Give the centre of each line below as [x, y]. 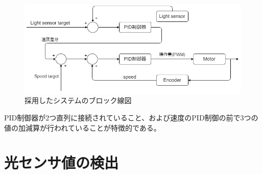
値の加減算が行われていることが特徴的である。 [82, 127]
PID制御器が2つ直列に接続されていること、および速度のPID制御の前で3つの [131, 118]
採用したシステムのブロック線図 [78, 100]
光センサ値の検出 [62, 163]
